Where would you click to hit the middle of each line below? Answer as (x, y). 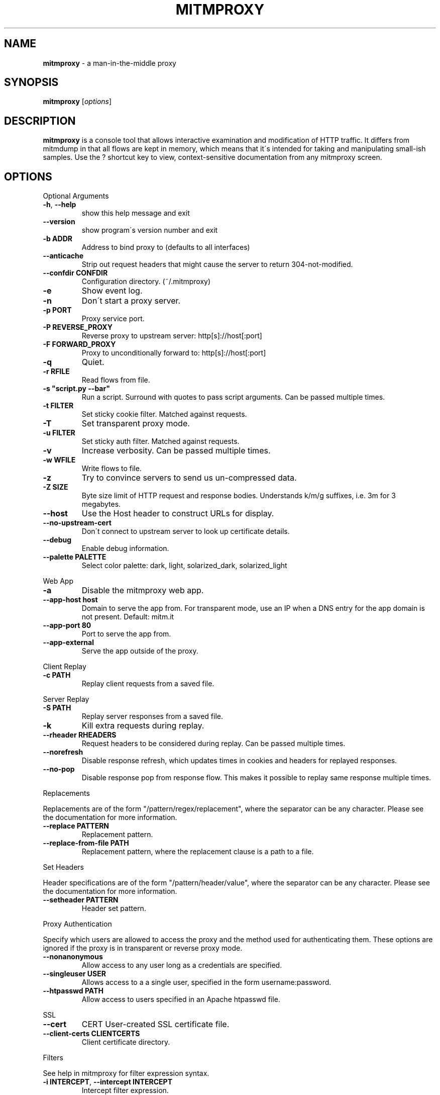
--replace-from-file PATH (86, 843)
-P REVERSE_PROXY (78, 327)
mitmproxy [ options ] (77, 102)
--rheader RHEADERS (80, 735)
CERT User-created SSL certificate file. (155, 1024)
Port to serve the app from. (126, 634)
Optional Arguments (76, 196)
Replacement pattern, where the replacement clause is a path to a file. (198, 852)
